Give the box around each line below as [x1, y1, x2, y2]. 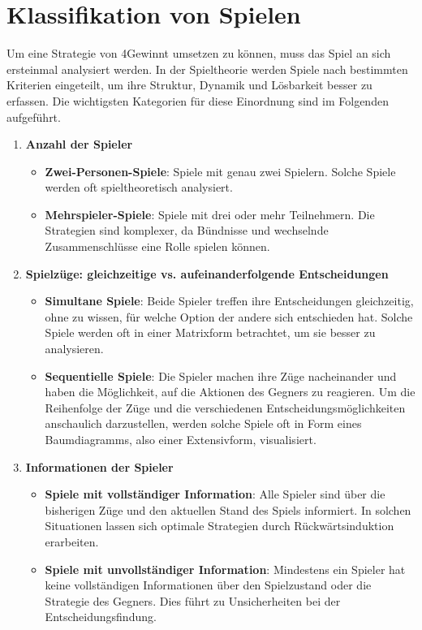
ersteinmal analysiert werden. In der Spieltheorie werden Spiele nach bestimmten [6, 60, 408, 77]
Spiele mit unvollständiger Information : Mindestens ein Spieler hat [45, 560, 406, 577]
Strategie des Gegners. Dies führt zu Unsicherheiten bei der [45, 592, 341, 609]
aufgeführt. [6, 108, 61, 125]
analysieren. [45, 340, 104, 357]
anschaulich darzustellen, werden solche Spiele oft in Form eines [45, 415, 362, 432]
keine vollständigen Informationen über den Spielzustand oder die [45, 576, 372, 593]
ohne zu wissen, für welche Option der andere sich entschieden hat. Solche [45, 308, 413, 325]
